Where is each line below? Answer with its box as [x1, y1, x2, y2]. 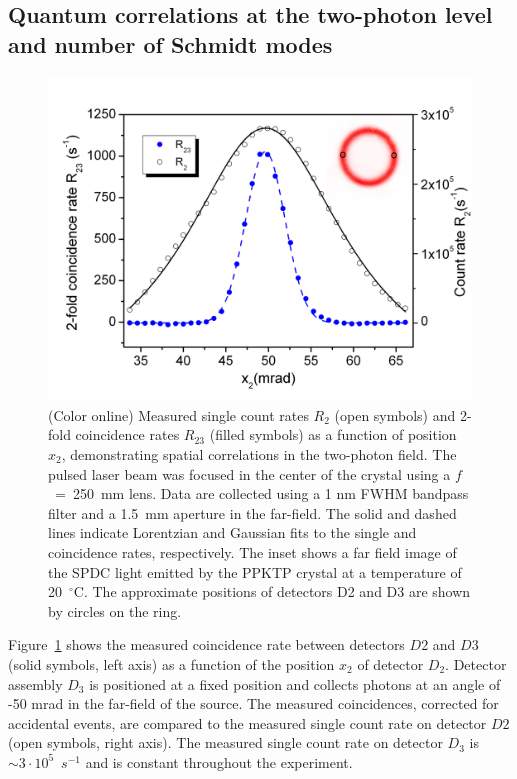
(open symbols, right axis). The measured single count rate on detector [8, 732, 443, 753]
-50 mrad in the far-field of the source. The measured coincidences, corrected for [8, 693, 499, 714]
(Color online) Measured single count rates [48, 404, 309, 425]
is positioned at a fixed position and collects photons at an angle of [89, 673, 501, 694]
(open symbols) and [334, 404, 456, 425]
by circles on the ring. [48, 600, 182, 621]
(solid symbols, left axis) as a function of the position [8, 653, 335, 674]
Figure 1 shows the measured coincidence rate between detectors [8, 634, 405, 655]
